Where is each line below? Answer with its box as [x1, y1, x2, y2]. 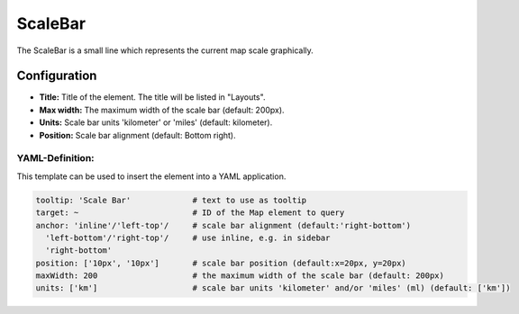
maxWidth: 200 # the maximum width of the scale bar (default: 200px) [35, 271, 445, 281]
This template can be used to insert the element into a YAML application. [16, 171, 287, 182]
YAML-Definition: [16, 152, 95, 165]
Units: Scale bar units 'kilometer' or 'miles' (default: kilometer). [39, 117, 273, 128]
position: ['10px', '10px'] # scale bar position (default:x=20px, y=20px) [35, 257, 407, 268]
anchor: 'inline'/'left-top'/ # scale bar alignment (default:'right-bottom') [35, 220, 412, 230]
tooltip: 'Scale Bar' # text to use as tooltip [35, 194, 307, 205]
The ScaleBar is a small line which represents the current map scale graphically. [16, 45, 314, 56]
